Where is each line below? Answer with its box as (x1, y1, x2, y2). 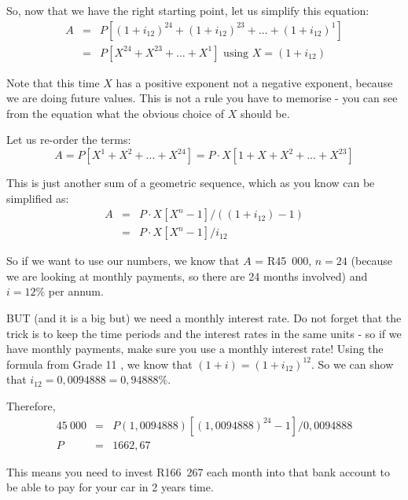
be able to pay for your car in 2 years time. (6, 479, 214, 495)
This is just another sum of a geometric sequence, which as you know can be (6, 175, 375, 191)
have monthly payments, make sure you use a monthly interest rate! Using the (6, 340, 384, 357)
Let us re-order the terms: (6, 131, 131, 148)
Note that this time (6, 74, 100, 90)
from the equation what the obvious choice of (6, 105, 225, 121)
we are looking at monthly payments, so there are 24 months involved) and (6, 267, 368, 284)
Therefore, (6, 398, 56, 414)
